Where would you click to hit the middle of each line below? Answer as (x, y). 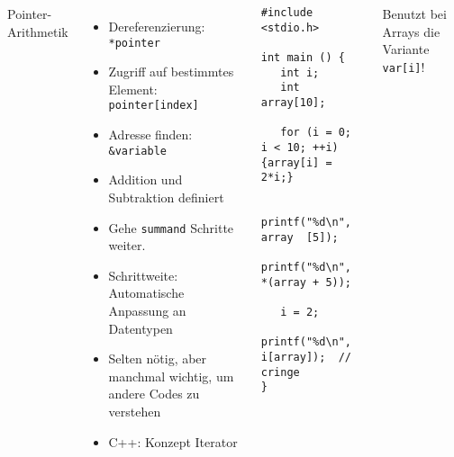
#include (287, 13)
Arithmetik (38, 31)
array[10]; (293, 102)
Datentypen (141, 328)
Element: (133, 89)
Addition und (145, 179)
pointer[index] (154, 106)
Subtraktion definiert (166, 197)
